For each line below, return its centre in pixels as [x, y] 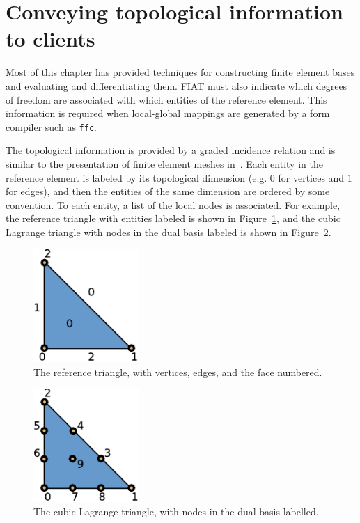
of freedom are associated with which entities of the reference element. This [166, 99]
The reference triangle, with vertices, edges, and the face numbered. [178, 372]
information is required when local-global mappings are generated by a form [168, 113]
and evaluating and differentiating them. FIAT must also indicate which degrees [177, 85]
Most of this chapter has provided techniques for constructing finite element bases [180, 72]
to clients [50, 39]
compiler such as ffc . [51, 126]
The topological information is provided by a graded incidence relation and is [171, 150]
